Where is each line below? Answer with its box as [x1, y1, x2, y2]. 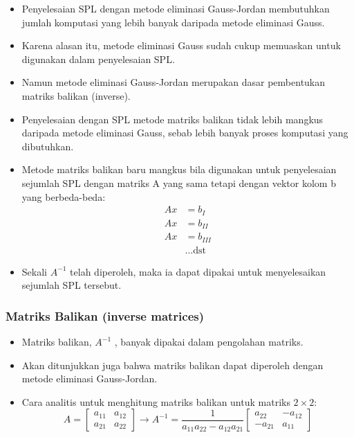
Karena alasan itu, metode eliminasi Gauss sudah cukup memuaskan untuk [21, 38, 341, 53]
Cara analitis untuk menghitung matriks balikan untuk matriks [21, 394, 290, 409]
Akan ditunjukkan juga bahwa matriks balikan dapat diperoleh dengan [21, 357, 324, 372]
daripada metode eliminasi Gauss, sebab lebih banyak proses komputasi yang [21, 125, 348, 140]
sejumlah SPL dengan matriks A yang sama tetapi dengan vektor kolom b [21, 175, 336, 190]
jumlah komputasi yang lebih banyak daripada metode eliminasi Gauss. [21, 15, 325, 29]
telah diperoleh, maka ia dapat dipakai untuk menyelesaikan [70, 264, 326, 278]
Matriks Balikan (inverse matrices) [6, 307, 205, 324]
